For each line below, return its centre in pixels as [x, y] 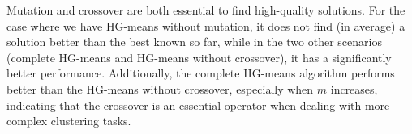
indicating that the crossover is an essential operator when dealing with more [198, 105]
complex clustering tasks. [69, 121]
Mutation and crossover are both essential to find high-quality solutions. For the [206, 10]
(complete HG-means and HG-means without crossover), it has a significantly [199, 57]
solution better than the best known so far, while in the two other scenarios [194, 42]
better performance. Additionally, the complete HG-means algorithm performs [201, 73]
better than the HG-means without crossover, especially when [160, 88]
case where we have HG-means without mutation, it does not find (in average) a [206, 25]
